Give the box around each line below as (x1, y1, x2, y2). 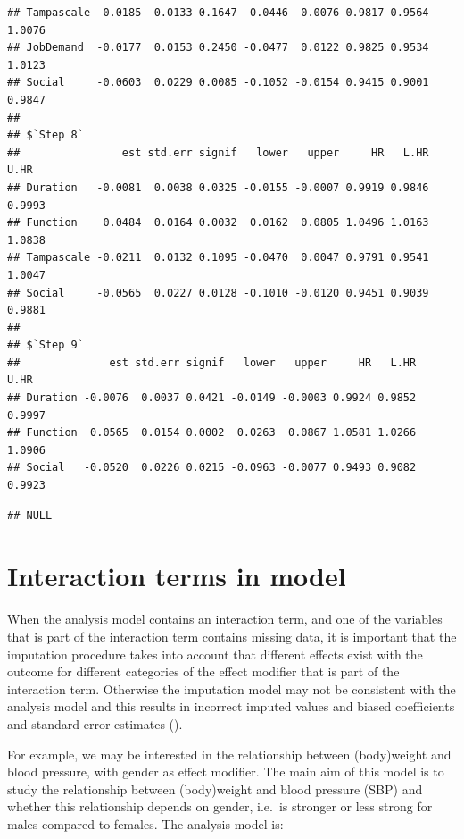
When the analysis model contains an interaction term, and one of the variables (7, 609, 443, 628)
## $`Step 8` (7, 129, 84, 142)
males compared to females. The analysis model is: (7, 814, 284, 833)
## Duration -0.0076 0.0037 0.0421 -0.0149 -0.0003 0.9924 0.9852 (7, 391, 417, 405)
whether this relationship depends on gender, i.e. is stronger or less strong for (7, 797, 433, 816)
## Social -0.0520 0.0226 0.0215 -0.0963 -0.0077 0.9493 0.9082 (7, 461, 417, 474)
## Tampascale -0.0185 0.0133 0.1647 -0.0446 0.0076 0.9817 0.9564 (7, 6, 429, 19)
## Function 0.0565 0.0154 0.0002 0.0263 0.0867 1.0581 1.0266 (7, 426, 417, 440)
